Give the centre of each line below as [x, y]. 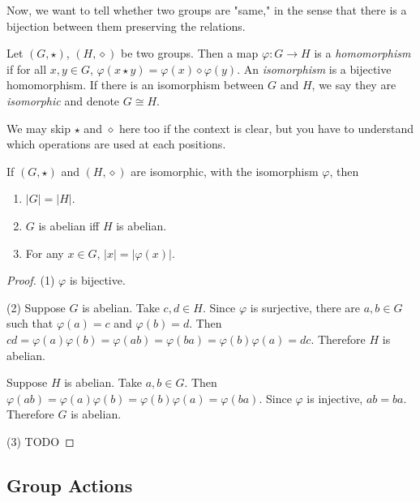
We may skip [39, 128]
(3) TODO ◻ [41, 441]
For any [45, 253]
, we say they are [354, 85]
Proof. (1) [31, 280]
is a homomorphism [362, 53]
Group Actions [70, 485]
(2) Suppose [36, 307]
